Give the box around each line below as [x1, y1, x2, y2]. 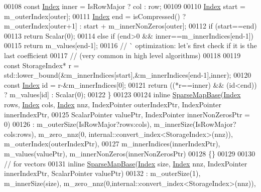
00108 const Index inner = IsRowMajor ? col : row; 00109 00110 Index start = [4, 1, 245, 11]
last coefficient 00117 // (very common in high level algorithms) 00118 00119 [4, 50, 241, 60]
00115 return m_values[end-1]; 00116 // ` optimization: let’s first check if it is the [4, 40, 257, 51]
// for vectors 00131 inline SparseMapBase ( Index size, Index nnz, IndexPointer [4, 158, 247, 168]
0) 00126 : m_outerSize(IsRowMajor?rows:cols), [4, 119, 152, 129]
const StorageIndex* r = [4, 60, 79, 70]
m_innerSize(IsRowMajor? [154, 119, 236, 129]
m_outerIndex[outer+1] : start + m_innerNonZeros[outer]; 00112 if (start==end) [4, 21, 257, 31]
